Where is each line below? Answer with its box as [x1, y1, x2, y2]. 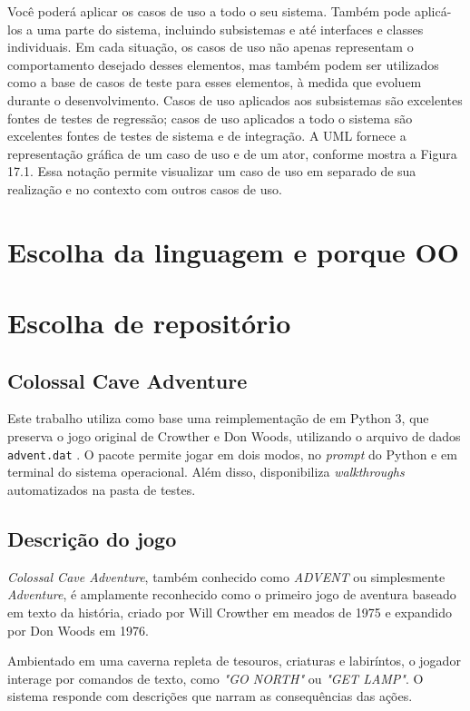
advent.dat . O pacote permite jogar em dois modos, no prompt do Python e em [7, 444, 457, 463]
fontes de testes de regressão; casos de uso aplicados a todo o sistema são [7, 108, 413, 127]
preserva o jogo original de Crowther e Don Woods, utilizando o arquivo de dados [7, 427, 461, 446]
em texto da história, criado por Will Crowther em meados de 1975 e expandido [7, 602, 452, 621]
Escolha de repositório [7, 304, 291, 341]
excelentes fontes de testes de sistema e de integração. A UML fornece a [7, 126, 406, 145]
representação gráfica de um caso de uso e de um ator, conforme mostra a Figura [7, 143, 457, 163]
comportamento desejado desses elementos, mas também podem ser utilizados [7, 54, 439, 74]
